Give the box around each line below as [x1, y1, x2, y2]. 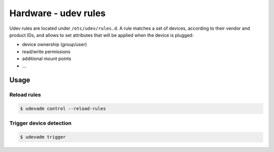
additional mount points [22, 56, 72, 62]
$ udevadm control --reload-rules [20, 106, 106, 112]
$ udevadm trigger [20, 134, 66, 140]
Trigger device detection [9, 120, 72, 127]
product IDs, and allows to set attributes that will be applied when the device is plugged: [9, 32, 194, 38]
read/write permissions [22, 48, 71, 55]
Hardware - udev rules [9, 8, 106, 19]
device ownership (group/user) [22, 41, 87, 47]
